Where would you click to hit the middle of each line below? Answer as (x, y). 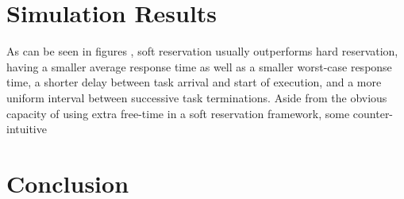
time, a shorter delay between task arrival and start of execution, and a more (194, 82)
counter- (373, 113)
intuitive (27, 129)
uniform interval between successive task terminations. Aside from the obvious (197, 97)
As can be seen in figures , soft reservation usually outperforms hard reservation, (202, 51)
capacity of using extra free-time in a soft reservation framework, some (178, 113)
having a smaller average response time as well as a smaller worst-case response (199, 66)
